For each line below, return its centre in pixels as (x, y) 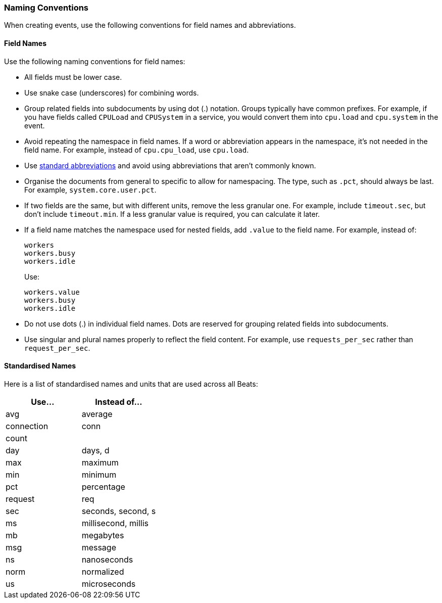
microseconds (109, 584)
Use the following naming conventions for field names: (95, 61)
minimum (99, 474)
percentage (103, 486)
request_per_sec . (57, 348)
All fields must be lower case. (73, 77)
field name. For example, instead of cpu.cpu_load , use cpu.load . (137, 150)
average (97, 414)
